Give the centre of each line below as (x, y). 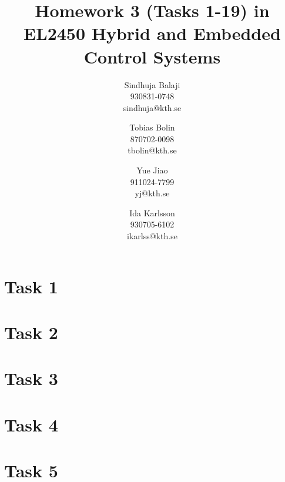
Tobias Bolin (152, 127)
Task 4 (31, 424)
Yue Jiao (152, 170)
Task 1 (31, 286)
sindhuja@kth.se (152, 107)
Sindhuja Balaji (152, 84)
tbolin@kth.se (152, 150)
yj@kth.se (152, 193)
